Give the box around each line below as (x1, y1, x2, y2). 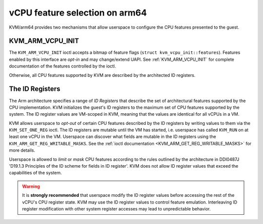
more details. (9, 147, 36, 153)
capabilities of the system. (9, 170, 62, 176)
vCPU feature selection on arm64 (9, 7, 147, 18)
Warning (22, 183, 40, 189)
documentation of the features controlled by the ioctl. (9, 63, 116, 69)
